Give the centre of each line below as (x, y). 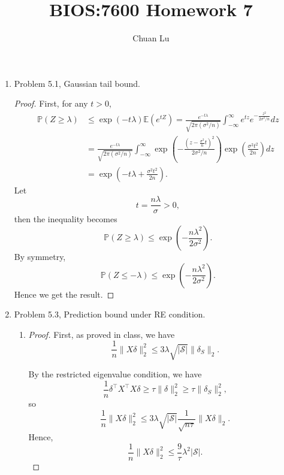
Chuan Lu (151, 38)
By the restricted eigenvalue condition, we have (115, 374)
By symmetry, (40, 257)
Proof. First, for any (51, 103)
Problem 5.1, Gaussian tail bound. (77, 83)
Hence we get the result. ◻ (64, 294)
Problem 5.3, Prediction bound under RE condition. (110, 314)
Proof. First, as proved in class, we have (102, 334)
